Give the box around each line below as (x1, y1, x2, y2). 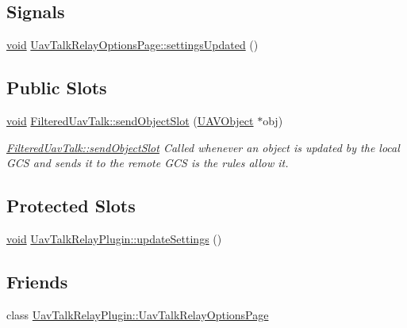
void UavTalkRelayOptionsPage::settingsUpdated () (6, 36, 259, 53)
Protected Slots (6, 193, 136, 218)
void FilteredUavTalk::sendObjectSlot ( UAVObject (6, 113, 254, 128)
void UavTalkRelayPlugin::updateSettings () (6, 230, 222, 246)
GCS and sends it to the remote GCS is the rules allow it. (6, 154, 289, 171)
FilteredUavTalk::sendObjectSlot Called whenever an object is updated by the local (6, 139, 400, 155)
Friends (6, 269, 68, 293)
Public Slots (6, 75, 107, 100)
